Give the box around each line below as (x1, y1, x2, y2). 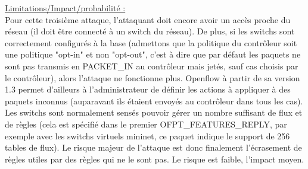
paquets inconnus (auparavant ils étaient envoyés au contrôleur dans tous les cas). (5, 94, 303, 107)
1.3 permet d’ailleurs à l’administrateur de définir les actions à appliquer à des (5, 83, 291, 95)
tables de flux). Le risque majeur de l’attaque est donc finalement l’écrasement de (5, 141, 302, 154)
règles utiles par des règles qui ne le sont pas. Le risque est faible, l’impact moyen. (5, 152, 304, 165)
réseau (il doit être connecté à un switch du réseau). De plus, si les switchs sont (5, 25, 295, 37)
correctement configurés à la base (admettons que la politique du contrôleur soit (5, 36, 297, 49)
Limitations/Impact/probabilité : (5, 2, 126, 14)
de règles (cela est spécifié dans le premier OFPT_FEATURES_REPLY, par (5, 117, 287, 130)
